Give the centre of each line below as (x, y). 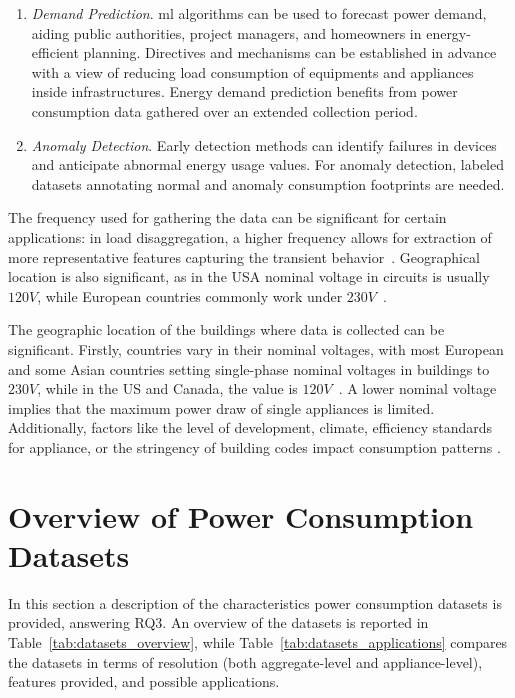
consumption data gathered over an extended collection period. (224, 110)
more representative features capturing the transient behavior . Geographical (244, 256)
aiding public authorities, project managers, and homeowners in (226, 32)
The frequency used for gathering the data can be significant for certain (227, 217)
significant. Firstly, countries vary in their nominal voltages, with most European (256, 348)
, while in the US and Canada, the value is (167, 388)
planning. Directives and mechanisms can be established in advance (290, 52)
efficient (55, 52)
